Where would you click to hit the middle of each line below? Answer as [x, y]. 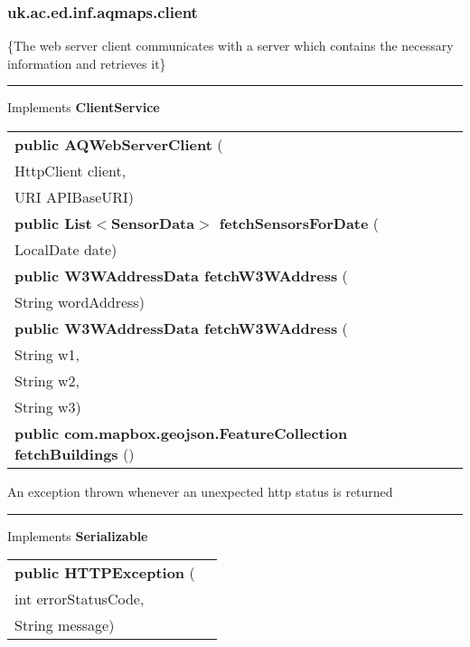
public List [53, 223]
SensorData [153, 223]
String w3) [48, 407]
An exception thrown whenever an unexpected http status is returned [200, 491]
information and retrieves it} [87, 63]
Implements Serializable [78, 535]
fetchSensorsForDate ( [299, 223]
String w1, [47, 354]
